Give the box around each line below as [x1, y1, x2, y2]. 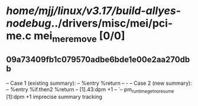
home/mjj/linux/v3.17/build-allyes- [6, 4, 181, 18]
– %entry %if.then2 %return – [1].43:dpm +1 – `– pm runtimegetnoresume [6, 85, 174, 94]
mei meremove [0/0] [33, 29, 125, 45]
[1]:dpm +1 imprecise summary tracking [6, 93, 102, 101]
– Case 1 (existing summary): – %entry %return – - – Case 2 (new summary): [6, 79, 192, 87]
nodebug [6, 16, 51, 30]
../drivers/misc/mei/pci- [51, 16, 173, 30]
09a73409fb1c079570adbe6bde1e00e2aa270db [6, 55, 190, 65]
